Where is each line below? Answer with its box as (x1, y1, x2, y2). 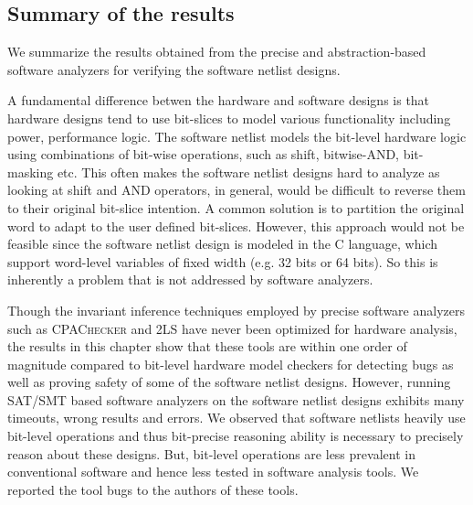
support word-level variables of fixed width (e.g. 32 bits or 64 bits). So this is (7, 252, 438, 271)
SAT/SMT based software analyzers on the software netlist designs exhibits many (7, 390, 465, 409)
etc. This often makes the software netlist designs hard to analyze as (57, 162, 440, 181)
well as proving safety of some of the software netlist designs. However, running (7, 372, 451, 392)
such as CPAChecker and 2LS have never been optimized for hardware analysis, (7, 318, 457, 338)
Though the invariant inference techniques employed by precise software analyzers (7, 300, 465, 319)
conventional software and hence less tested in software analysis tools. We (7, 462, 419, 481)
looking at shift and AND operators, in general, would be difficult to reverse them (7, 180, 466, 199)
